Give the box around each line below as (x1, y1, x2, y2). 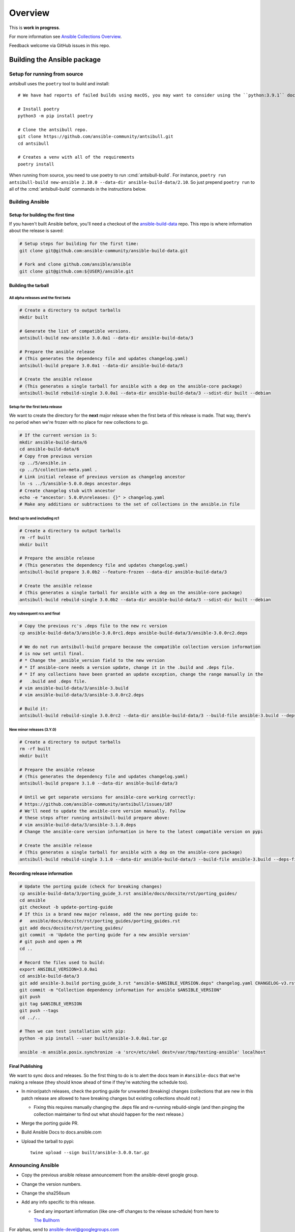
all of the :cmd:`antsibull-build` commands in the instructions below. (9, 186, 147, 192)
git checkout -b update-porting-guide (19, 904, 113, 910)
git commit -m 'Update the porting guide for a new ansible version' (19, 932, 191, 937)
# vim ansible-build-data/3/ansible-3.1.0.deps (19, 822, 136, 827)
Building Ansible (9, 198, 49, 205)
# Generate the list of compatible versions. (19, 328, 131, 334)
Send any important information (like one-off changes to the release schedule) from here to (33, 1208, 219, 1214)
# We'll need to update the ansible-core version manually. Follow (19, 808, 186, 814)
